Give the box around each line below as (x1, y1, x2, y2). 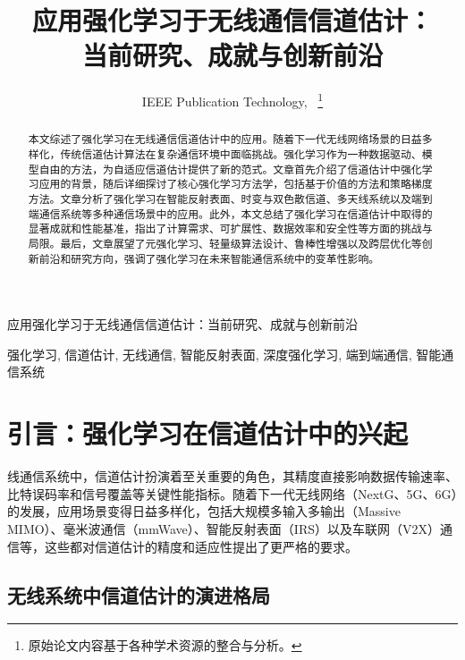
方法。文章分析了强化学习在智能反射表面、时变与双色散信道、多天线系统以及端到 (28, 190, 433, 206)
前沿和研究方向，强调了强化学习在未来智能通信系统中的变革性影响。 (38, 250, 380, 266)
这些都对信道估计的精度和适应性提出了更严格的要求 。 (44, 537, 358, 555)
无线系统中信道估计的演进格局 (7, 580, 270, 608)
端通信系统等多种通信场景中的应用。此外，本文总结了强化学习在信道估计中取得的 (28, 206, 433, 221)
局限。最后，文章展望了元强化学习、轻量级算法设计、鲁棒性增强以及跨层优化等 (28, 235, 422, 250)
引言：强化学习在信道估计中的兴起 (7, 415, 409, 452)
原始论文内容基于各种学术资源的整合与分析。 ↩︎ (28, 636, 302, 655)
